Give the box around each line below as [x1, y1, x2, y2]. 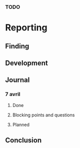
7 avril [5, 91, 21, 98]
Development [5, 58, 48, 67]
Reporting [5, 22, 47, 33]
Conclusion [5, 136, 42, 144]
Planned [12, 121, 30, 127]
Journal [5, 76, 30, 84]
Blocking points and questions [12, 111, 75, 118]
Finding [5, 41, 29, 50]
